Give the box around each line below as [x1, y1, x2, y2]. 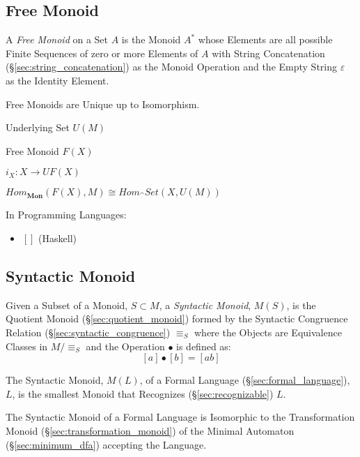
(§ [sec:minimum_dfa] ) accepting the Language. [6, 437, 207, 451]
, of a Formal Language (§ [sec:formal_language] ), [139, 373, 350, 387]
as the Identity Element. [6, 73, 109, 87]
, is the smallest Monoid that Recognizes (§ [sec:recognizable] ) [12, 386, 274, 400]
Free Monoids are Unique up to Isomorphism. [6, 96, 200, 111]
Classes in [6, 338, 48, 353]
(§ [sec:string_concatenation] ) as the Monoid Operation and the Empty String [6, 59, 338, 74]
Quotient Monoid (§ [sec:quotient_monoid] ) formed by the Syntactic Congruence [6, 311, 348, 326]
